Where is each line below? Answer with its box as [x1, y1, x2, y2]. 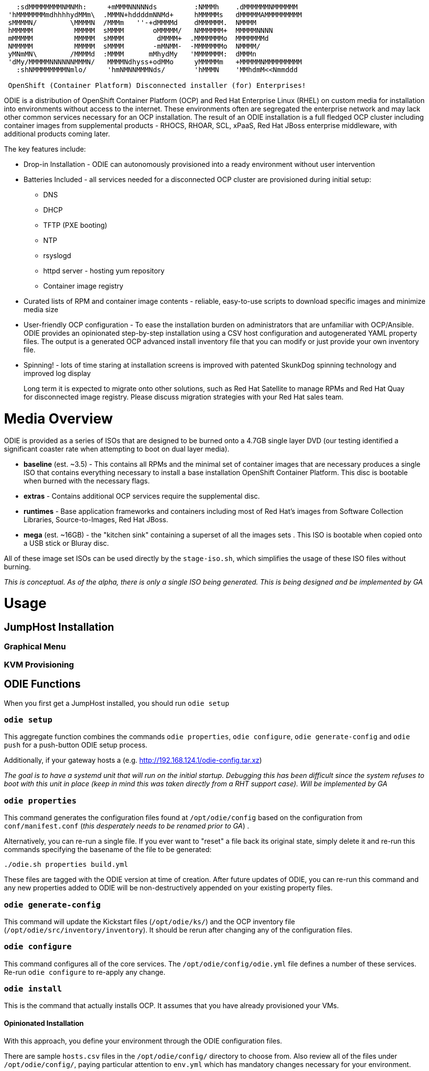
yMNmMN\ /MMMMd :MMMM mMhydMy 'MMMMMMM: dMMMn [8, 50, 257, 58]
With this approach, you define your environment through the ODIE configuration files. [4, 1036, 282, 1045]
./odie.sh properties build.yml [4, 860, 128, 869]
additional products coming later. [4, 130, 110, 138]
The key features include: [4, 145, 86, 153]
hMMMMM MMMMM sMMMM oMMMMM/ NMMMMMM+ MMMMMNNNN [8, 27, 273, 34]
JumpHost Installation [4, 621, 114, 633]
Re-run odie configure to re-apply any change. [4, 967, 165, 976]
